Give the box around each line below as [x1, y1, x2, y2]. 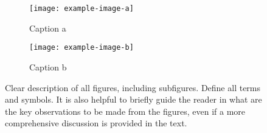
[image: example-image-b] [29, 43, 134, 52]
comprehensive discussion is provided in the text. [5, 117, 187, 129]
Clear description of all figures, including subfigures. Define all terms [5, 81, 261, 94]
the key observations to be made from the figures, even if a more [5, 104, 246, 117]
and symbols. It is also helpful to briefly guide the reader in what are [5, 93, 262, 106]
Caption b [29, 60, 67, 73]
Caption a [29, 21, 66, 34]
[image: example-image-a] [29, 4, 134, 13]
